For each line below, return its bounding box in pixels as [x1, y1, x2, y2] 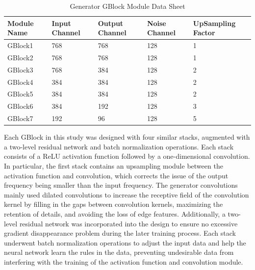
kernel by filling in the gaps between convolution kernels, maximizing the [4, 199, 223, 209]
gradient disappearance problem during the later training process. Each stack [4, 228, 236, 238]
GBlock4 [7, 76, 33, 87]
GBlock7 [7, 113, 33, 123]
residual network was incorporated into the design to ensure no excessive [19, 218, 238, 228]
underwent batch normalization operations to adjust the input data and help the [4, 237, 246, 247]
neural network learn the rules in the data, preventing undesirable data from [4, 247, 234, 257]
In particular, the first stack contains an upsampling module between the [4, 160, 223, 171]
